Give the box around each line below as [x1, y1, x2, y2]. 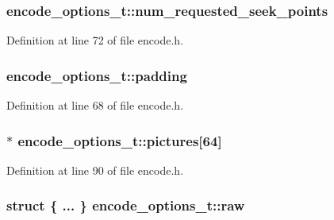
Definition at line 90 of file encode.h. [6, 161, 184, 178]
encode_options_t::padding [6, 65, 187, 85]
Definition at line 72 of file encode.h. [6, 32, 184, 48]
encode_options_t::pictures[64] [17, 130, 222, 150]
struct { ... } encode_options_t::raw [6, 195, 245, 215]
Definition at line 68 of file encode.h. [6, 97, 184, 114]
